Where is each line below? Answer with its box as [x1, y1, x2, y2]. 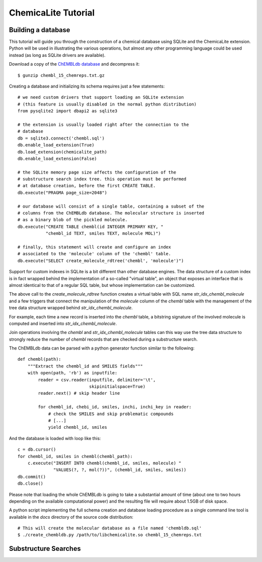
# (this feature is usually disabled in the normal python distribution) [17, 101, 197, 107]
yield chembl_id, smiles [48, 424, 108, 430]
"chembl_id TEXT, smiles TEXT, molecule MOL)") [45, 231, 161, 236]
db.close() [17, 481, 44, 486]
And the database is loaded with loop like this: [9, 435, 101, 441]
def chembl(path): [17, 356, 62, 362]
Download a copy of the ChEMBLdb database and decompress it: [9, 61, 140, 67]
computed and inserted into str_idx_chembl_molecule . [9, 320, 117, 326]
